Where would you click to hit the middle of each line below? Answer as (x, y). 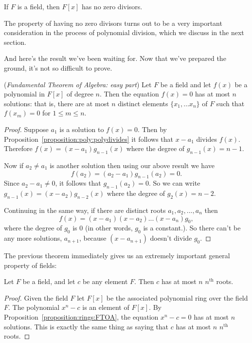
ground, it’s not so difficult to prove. (58, 67)
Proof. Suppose (26, 129)
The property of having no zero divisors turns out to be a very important (113, 23)
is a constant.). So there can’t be (192, 228)
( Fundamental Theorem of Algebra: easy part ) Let (78, 84)
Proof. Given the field (36, 297)
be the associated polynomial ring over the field (177, 297)
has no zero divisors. (112, 6)
